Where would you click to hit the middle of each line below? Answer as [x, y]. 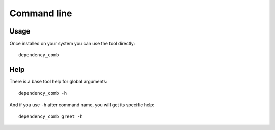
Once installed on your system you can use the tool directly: [72, 44]
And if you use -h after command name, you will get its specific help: [82, 105]
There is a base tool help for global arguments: [59, 82]
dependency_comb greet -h [51, 116]
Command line [41, 13]
